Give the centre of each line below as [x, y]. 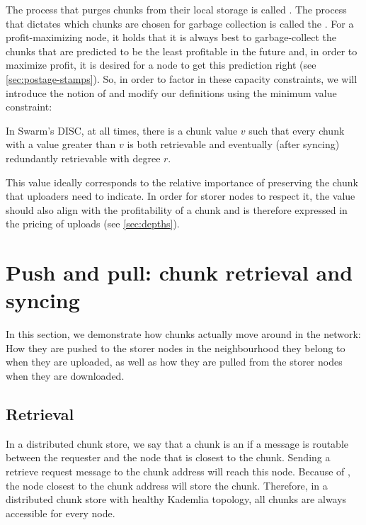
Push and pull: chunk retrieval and [179, 272]
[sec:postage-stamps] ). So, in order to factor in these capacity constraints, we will [182, 78]
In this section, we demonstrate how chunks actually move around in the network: [183, 334]
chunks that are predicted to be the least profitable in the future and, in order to [182, 51]
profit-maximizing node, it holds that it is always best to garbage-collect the [171, 37]
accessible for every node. [61, 513]
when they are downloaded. [65, 376]
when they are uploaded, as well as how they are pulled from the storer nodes [174, 362]
